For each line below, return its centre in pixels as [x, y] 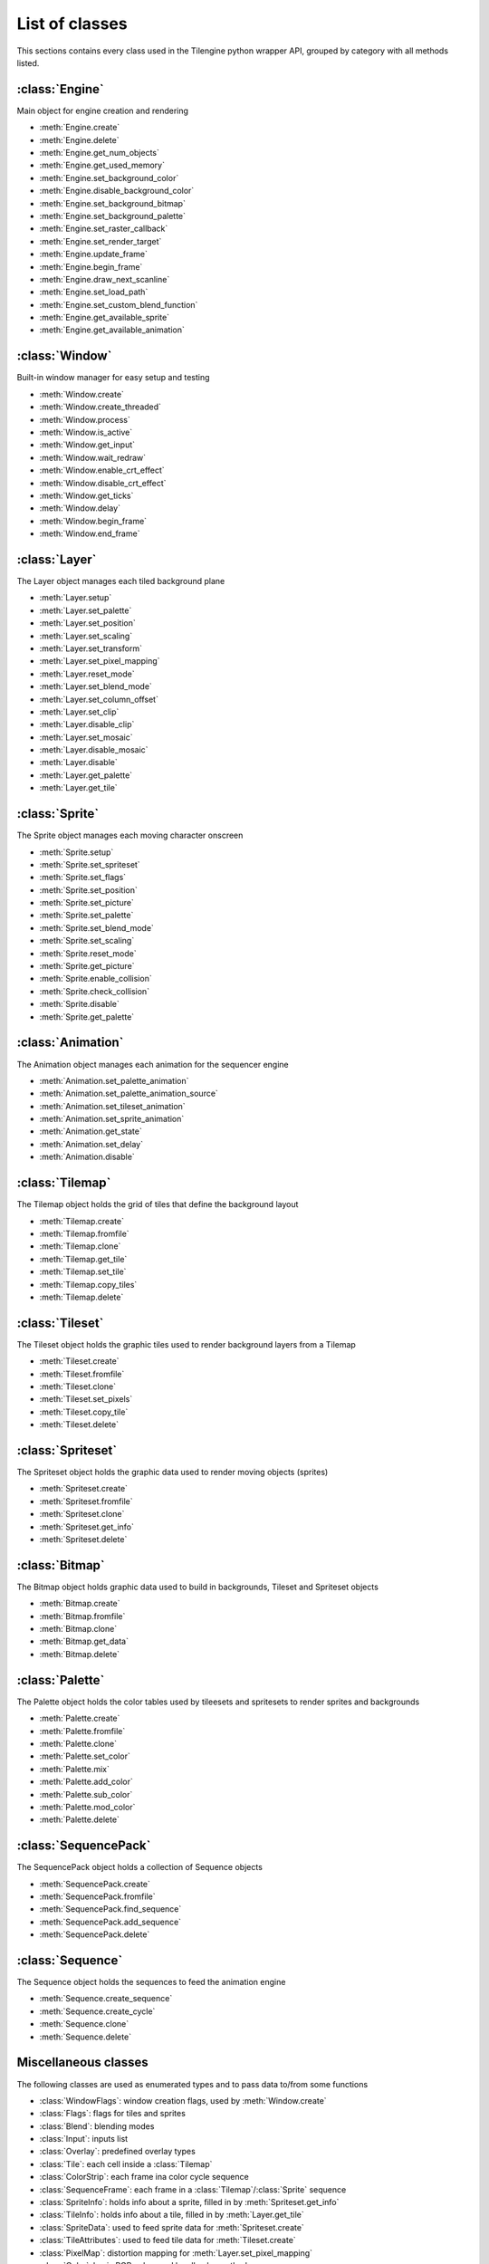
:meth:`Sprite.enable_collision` [96, 979]
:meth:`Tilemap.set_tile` [83, 1271]
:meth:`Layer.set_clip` [79, 712]
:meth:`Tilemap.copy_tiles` [88, 1284]
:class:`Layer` [57, 559]
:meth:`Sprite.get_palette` [87, 1017]
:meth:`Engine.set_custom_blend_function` [119, 304]
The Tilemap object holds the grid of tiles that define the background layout [158, 1204]
